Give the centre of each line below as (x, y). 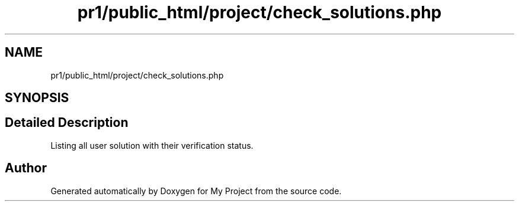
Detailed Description (67, 123)
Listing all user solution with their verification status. (152, 145)
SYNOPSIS (37, 98)
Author (26, 168)
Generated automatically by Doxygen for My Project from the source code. (196, 191)
